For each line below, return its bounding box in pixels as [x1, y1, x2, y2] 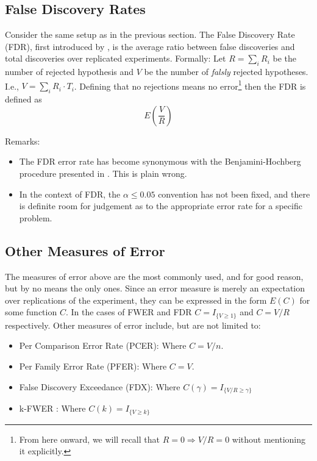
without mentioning [232, 432, 305, 445]
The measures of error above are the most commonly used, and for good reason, [5, 270, 304, 282]
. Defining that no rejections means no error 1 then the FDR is [74, 77, 306, 92]
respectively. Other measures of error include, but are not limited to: [5, 318, 261, 331]
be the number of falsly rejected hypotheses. [144, 65, 308, 78]
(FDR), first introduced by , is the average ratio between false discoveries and [5, 40, 295, 52]
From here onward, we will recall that [19, 432, 160, 445]
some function [5, 306, 57, 318]
